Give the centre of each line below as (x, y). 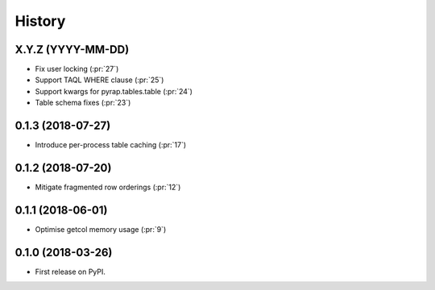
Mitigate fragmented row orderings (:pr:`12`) (108, 187)
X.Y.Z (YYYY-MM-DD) (72, 50)
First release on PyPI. (70, 271)
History (40, 21)
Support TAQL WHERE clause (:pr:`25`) (99, 80)
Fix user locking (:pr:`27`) (77, 69)
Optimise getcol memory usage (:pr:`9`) (101, 229)
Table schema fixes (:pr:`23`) (83, 103)
